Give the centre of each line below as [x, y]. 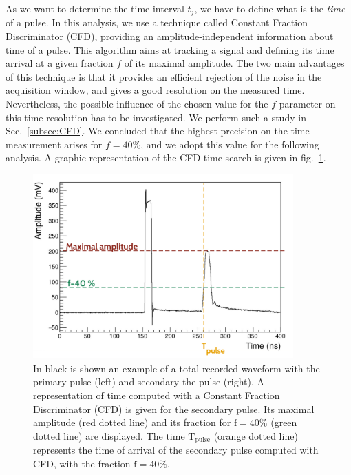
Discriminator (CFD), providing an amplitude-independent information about [170, 36]
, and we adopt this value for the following [230, 144]
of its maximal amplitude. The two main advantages [234, 63]
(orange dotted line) [256, 435]
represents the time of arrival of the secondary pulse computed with [176, 450]
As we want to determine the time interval [95, 8]
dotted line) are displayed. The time [109, 435]
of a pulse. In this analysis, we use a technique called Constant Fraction [157, 22]
